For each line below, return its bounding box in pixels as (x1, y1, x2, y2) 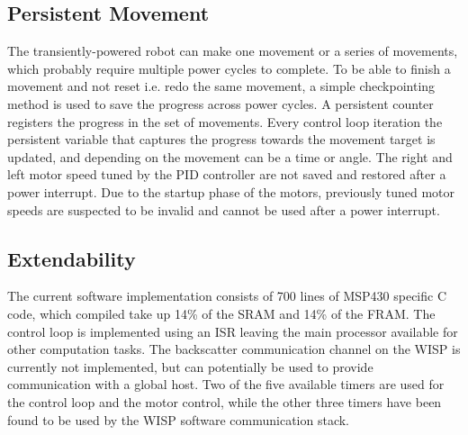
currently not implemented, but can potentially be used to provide (7, 357, 373, 376)
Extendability (7, 244, 136, 272)
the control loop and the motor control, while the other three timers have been (7, 392, 442, 411)
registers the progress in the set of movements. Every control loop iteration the (7, 112, 443, 131)
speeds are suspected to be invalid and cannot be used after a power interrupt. (7, 200, 440, 219)
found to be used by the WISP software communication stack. (7, 410, 350, 429)
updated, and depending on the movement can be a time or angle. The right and (7, 147, 453, 166)
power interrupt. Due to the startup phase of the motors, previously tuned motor (7, 182, 455, 201)
